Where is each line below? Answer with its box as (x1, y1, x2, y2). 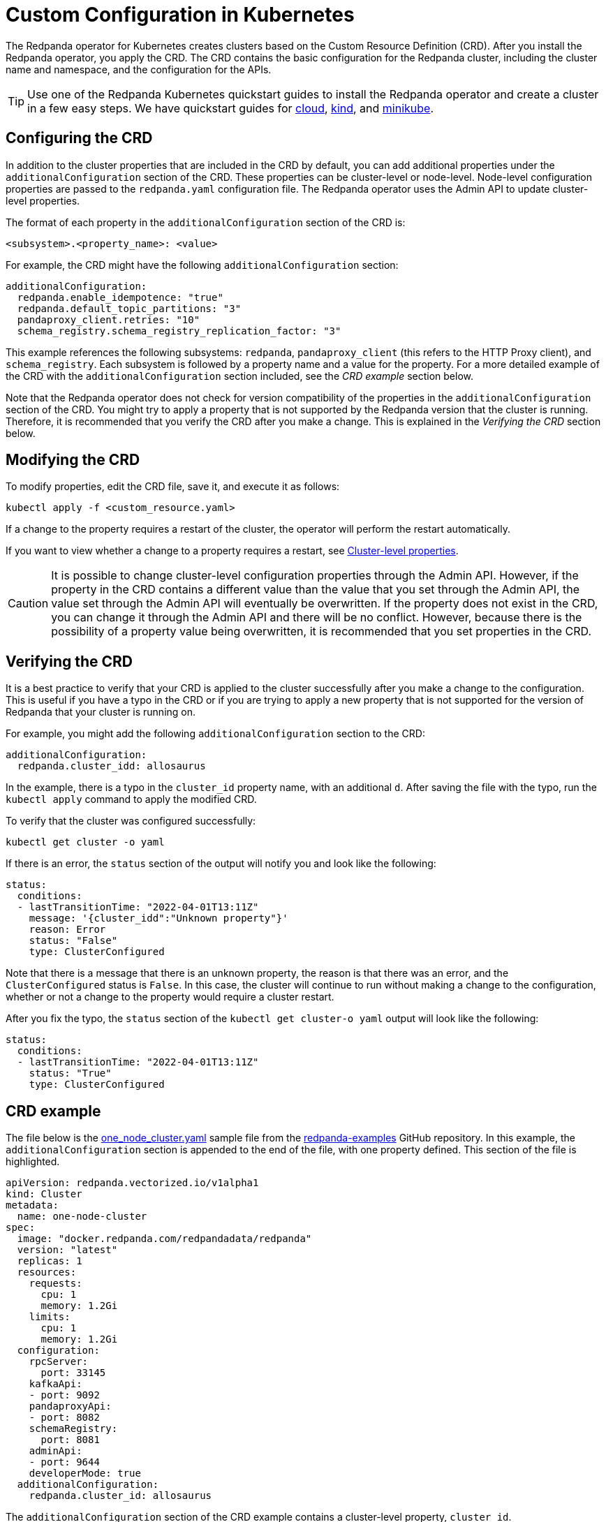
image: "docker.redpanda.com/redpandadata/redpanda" (17, 1233, 312, 1245)
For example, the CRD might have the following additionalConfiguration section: (6, 258, 399, 271)
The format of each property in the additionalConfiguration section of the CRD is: (6, 216, 406, 228)
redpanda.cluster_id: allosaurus (29, 1490, 212, 1502)
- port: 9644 (29, 1456, 100, 1468)
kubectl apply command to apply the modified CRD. (6, 793, 257, 806)
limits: (29, 1311, 71, 1323)
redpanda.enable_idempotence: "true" (17, 291, 223, 303)
